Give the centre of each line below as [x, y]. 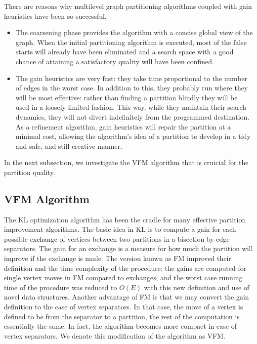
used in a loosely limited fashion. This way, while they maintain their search [131, 107]
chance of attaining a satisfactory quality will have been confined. [115, 61]
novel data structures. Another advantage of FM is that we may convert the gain [127, 297]
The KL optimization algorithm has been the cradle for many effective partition [125, 219]
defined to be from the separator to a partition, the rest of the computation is [122, 316]
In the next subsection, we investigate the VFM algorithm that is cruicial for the [126, 162]
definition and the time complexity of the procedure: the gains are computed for [125, 268]
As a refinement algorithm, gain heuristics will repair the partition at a [123, 126]
